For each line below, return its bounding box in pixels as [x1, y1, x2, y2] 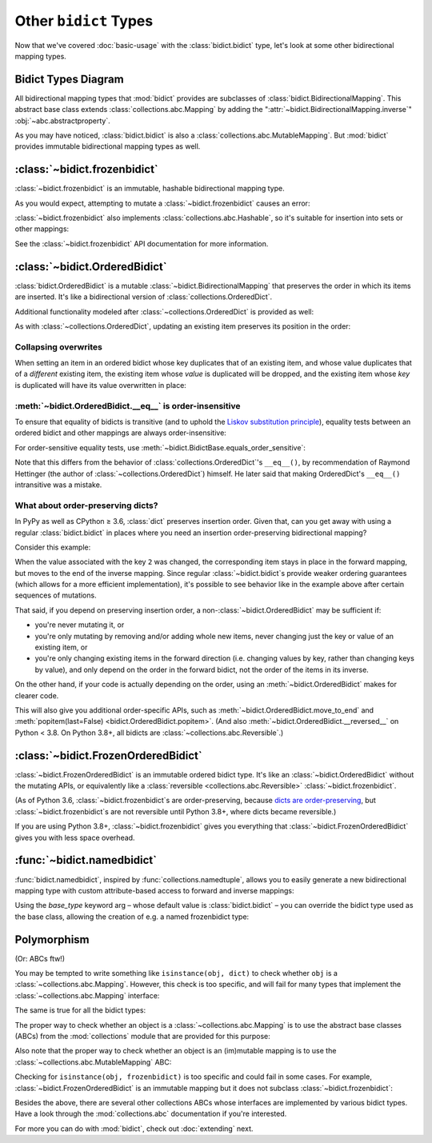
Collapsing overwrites [14, 341, 103, 352]
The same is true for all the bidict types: [14, 1005, 146, 1015]
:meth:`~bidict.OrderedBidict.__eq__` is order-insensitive [14, 400, 241, 411]
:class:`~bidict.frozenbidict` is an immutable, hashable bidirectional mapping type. [14, 184, 285, 194]
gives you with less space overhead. [14, 833, 135, 842]
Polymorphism [14, 933, 90, 946]
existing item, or [34, 642, 88, 652]
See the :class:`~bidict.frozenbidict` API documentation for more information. [14, 238, 269, 248]
